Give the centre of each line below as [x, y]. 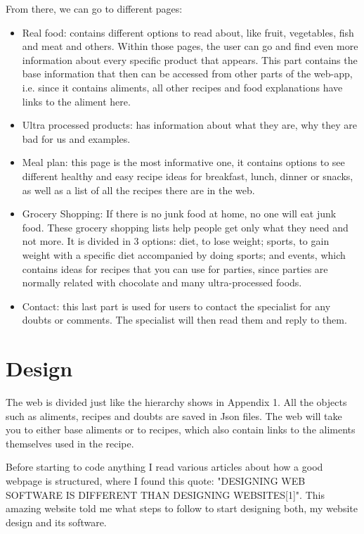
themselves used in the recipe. [70, 443]
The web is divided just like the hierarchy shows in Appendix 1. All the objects [176, 402]
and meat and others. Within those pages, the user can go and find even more [190, 46]
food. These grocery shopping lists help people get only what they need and [185, 227]
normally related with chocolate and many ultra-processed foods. [162, 282]
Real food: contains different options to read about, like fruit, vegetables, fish [188, 32]
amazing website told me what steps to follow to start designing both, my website [182, 508]
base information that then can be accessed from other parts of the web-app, [187, 74]
